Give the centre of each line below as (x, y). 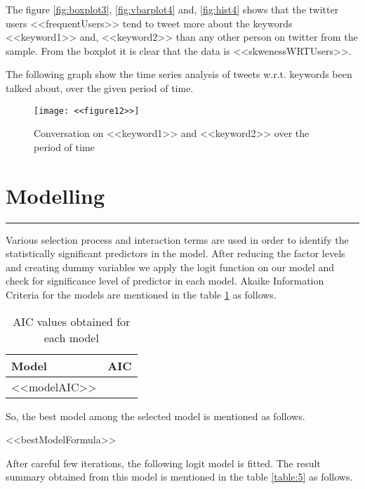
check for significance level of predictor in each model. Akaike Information (165, 281)
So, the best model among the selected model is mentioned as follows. (155, 416)
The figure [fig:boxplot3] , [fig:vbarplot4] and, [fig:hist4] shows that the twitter (172, 9)
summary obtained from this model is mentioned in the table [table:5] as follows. (179, 477)
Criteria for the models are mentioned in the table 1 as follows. (141, 294)
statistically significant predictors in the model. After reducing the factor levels (175, 253)
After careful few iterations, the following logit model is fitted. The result (163, 463)
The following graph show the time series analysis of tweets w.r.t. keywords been (179, 74)
